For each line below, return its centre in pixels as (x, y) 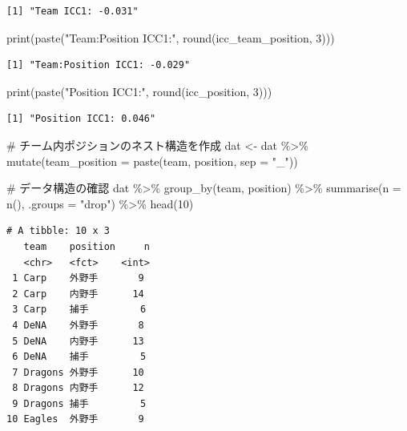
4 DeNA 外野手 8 (78, 325)
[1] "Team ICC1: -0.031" (73, 11)
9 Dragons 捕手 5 (79, 403)
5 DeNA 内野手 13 (78, 341)
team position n (87, 246)
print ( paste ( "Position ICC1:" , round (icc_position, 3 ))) (139, 91)
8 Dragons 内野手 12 (78, 388)
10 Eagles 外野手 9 (75, 419)
